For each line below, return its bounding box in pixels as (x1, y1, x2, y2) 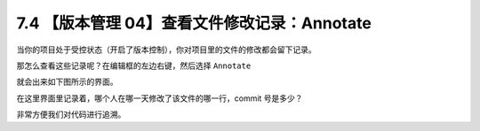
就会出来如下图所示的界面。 (16, 76, 118, 88)
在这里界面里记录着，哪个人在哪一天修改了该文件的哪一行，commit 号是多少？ (16, 93, 303, 104)
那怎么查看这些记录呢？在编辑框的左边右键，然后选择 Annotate (16, 60, 252, 71)
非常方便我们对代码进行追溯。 (16, 109, 126, 119)
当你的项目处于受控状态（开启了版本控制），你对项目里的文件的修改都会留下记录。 (16, 44, 316, 55)
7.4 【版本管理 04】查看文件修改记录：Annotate (16, 13, 372, 33)
